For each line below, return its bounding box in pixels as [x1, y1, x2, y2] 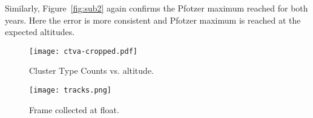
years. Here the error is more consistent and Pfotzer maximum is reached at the [5, 13, 301, 26]
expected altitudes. [5, 25, 75, 38]
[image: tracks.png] [29, 86, 112, 95]
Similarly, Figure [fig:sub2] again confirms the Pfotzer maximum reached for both [5, 2, 308, 14]
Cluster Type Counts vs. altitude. [29, 64, 154, 77]
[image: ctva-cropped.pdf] [29, 47, 137, 56]
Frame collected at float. [29, 103, 119, 116]
